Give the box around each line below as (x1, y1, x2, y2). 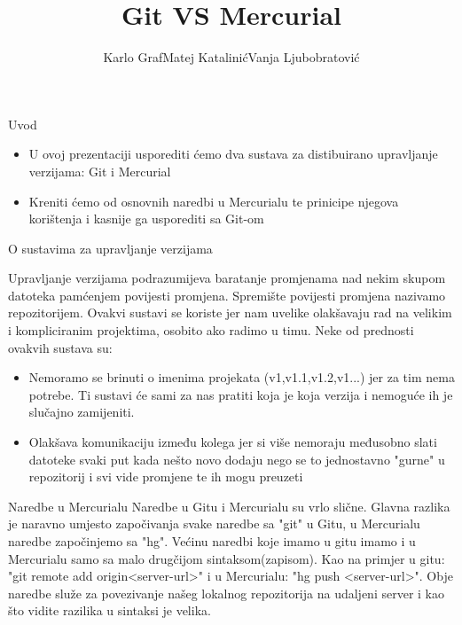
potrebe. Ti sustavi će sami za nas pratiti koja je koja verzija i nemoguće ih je (28, 385, 453, 403)
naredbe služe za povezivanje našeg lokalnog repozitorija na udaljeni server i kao (8, 583, 444, 602)
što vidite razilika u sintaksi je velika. (8, 601, 211, 620)
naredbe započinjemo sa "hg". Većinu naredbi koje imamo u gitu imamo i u (8, 532, 416, 550)
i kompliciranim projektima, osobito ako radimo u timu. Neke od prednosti (8, 321, 414, 340)
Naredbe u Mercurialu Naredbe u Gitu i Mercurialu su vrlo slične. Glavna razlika (8, 496, 450, 515)
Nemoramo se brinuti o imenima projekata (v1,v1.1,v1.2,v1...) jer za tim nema (28, 368, 455, 387)
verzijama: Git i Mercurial (28, 161, 171, 180)
